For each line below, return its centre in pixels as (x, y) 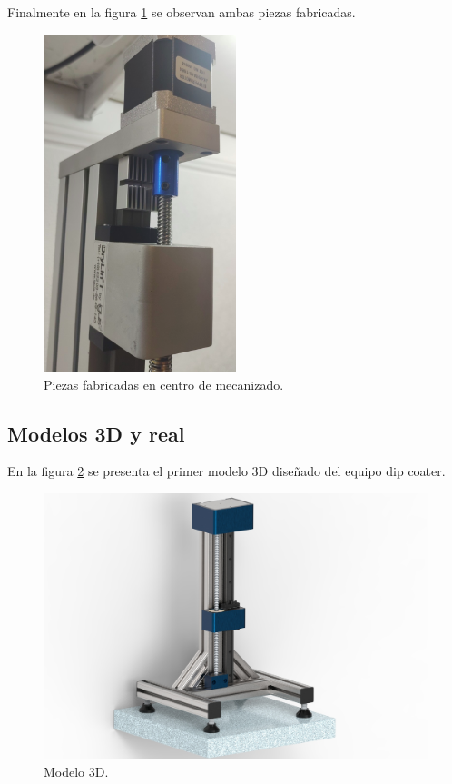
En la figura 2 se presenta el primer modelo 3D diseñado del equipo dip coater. (226, 471)
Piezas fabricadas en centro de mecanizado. (164, 384)
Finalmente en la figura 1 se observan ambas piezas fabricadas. (182, 12)
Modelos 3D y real (96, 433)
